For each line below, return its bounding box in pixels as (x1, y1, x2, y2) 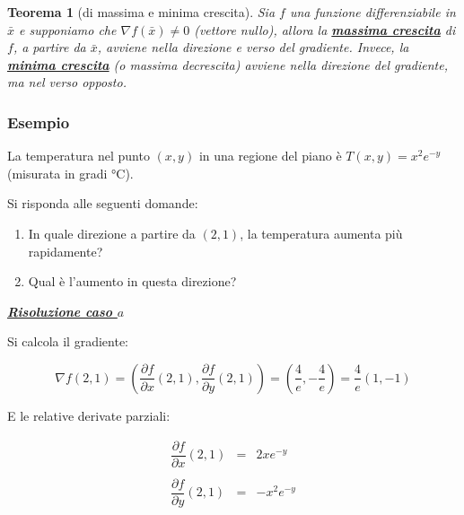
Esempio (7, 110, 70, 133)
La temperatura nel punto (7, 146, 150, 165)
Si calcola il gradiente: (7, 332, 128, 351)
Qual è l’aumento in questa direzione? (28, 272, 237, 291)
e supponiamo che (19, 20, 117, 39)
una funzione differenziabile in (289, 3, 456, 21)
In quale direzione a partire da (28, 223, 196, 242)
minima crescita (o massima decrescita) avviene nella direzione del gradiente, (7, 55, 448, 74)
